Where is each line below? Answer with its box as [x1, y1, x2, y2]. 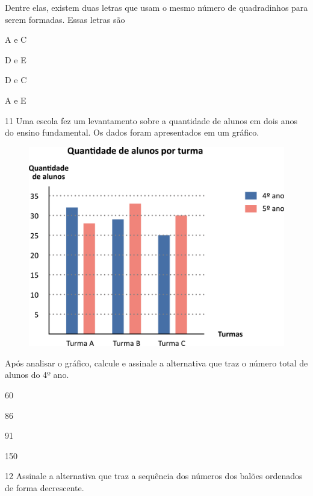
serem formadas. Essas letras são [5, 13, 125, 25]
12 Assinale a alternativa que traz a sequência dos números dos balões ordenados [5, 469, 303, 482]
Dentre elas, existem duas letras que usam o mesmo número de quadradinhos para [5, 1, 308, 13]
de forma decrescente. [5, 481, 84, 494]
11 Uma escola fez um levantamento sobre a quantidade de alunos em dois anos [5, 114, 298, 127]
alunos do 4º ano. [5, 368, 69, 381]
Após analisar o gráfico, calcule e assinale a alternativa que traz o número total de [5, 356, 308, 369]
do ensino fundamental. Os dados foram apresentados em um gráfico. [5, 126, 259, 139]
